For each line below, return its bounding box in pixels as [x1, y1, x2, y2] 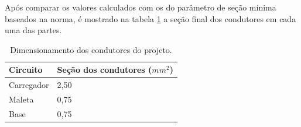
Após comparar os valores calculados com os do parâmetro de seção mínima [5, 1, 276, 13]
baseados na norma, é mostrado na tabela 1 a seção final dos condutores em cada [5, 12, 296, 24]
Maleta [9, 93, 34, 105]
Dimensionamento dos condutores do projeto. [10, 43, 172, 55]
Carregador [9, 79, 49, 91]
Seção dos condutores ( [57, 63, 152, 76]
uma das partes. [5, 24, 62, 36]
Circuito [9, 63, 43, 76]
